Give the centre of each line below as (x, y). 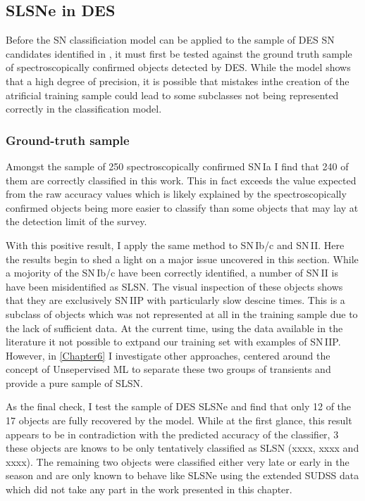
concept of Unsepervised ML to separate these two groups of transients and (168, 369)
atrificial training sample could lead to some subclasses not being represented (172, 95)
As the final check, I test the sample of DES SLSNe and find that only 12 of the (179, 406)
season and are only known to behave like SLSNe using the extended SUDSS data (182, 475)
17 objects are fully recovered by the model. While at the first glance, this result (179, 420)
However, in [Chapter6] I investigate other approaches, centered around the (168, 355)
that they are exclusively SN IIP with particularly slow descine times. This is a (175, 300)
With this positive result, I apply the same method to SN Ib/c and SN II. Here (175, 245)
